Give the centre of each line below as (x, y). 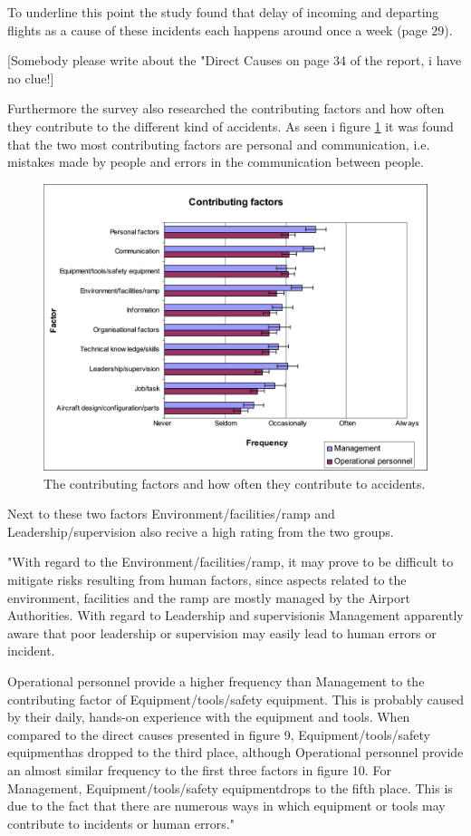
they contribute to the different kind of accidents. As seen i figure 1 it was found (231, 126)
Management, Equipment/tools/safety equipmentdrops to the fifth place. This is (230, 787)
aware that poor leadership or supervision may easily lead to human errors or (222, 632)
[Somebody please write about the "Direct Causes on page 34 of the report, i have (235, 60)
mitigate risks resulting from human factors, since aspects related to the (207, 580)
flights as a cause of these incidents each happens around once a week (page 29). (230, 29)
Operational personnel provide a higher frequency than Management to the (216, 681)
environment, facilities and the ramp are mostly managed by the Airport (209, 597)
